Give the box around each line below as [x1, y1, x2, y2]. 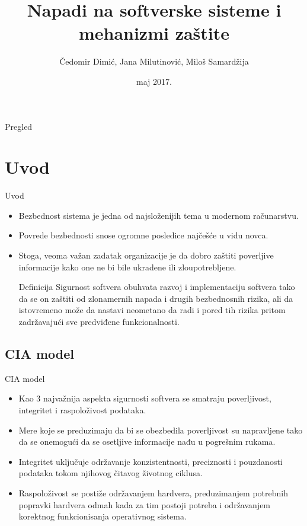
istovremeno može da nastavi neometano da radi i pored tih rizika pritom [18, 304, 286, 316]
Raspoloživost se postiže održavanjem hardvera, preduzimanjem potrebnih [18, 486, 288, 499]
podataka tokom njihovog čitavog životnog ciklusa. [18, 467, 203, 479]
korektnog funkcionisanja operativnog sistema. [18, 510, 187, 522]
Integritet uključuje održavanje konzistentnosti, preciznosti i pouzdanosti [18, 455, 283, 467]
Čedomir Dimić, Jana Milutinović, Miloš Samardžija [59, 55, 249, 68]
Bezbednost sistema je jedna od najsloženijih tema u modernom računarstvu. [18, 209, 299, 221]
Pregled [5, 120, 33, 132]
